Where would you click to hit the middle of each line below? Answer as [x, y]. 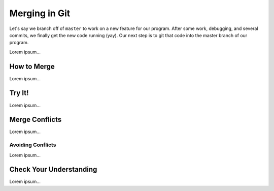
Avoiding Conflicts [33, 145]
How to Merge [32, 66]
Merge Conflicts [36, 120]
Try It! [19, 93]
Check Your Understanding [53, 169]
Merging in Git [40, 13]
